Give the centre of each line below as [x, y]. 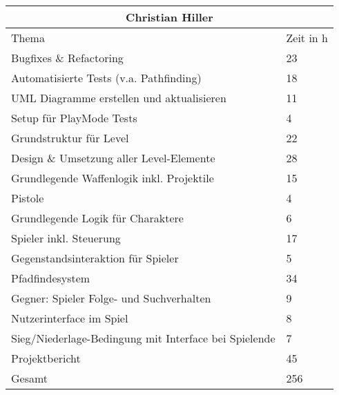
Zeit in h [307, 38]
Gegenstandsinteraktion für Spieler [95, 258]
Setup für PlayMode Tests [74, 118]
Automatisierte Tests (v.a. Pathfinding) [106, 78]
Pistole [28, 198]
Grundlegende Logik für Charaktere [97, 218]
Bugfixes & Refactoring [67, 58]
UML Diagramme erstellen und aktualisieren [119, 98]
